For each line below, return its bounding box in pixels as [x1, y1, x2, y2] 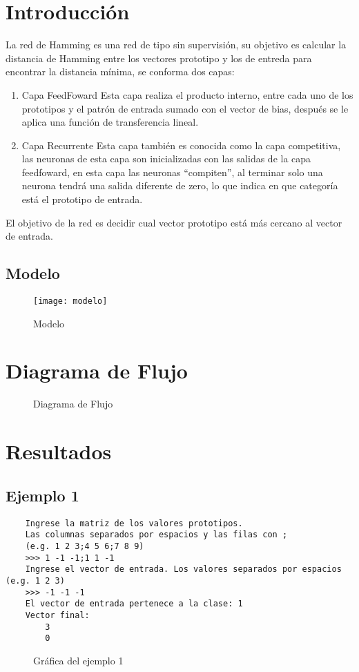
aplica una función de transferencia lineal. [21, 115, 199, 129]
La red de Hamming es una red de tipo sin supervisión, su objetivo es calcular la [6, 37, 347, 52]
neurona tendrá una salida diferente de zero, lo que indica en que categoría [21, 178, 338, 193]
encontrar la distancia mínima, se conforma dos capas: [6, 64, 235, 79]
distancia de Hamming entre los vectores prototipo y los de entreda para [6, 50, 312, 65]
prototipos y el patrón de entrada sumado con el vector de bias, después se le [21, 101, 349, 115]
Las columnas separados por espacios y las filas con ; [25, 530, 288, 540]
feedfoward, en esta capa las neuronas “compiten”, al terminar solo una [21, 164, 323, 179]
